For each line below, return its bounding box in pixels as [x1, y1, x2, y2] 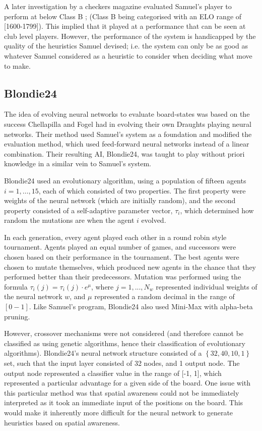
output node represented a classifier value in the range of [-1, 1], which [4, 367, 222, 378]
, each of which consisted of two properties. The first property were [38, 185, 246, 196]
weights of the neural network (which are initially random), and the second [4, 195, 236, 206]
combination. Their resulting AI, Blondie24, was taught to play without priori [4, 148, 245, 159]
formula [4, 281, 28, 292]
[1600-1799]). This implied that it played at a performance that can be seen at [4, 21, 246, 31]
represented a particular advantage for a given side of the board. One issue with [4, 377, 250, 388]
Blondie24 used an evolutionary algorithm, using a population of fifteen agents [4, 175, 246, 185]
